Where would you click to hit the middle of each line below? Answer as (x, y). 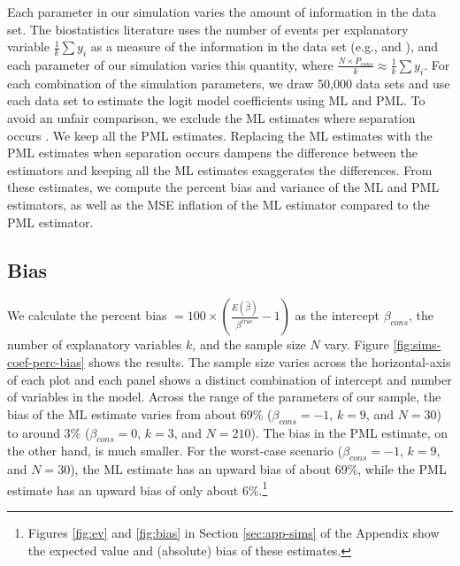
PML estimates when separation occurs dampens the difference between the (213, 153)
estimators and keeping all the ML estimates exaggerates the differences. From (220, 169)
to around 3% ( (49, 432)
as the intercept (337, 315)
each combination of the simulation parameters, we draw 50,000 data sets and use (229, 83)
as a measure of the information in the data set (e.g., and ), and (264, 46)
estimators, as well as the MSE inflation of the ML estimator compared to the (218, 204)
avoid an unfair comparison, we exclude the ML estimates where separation (211, 117)
